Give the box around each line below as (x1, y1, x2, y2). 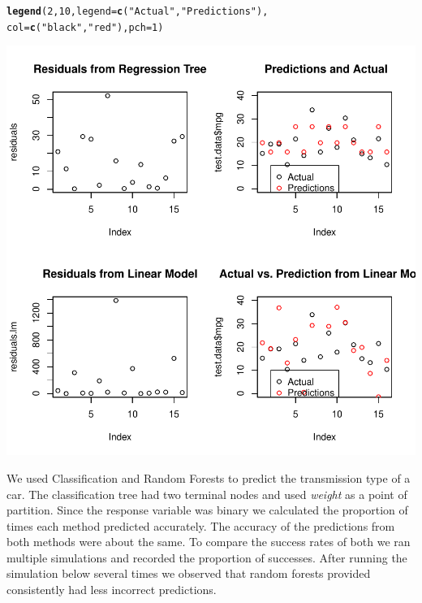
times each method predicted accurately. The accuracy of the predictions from (6, 517, 395, 534)
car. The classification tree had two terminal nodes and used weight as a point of (6, 485, 407, 502)
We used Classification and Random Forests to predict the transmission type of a (6, 469, 411, 486)
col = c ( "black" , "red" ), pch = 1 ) (6, 21, 164, 33)
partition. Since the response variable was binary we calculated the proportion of (6, 501, 408, 518)
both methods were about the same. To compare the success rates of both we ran (6, 533, 411, 550)
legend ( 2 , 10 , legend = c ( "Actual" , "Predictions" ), (6, 6, 269, 17)
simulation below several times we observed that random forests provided (6, 565, 371, 582)
